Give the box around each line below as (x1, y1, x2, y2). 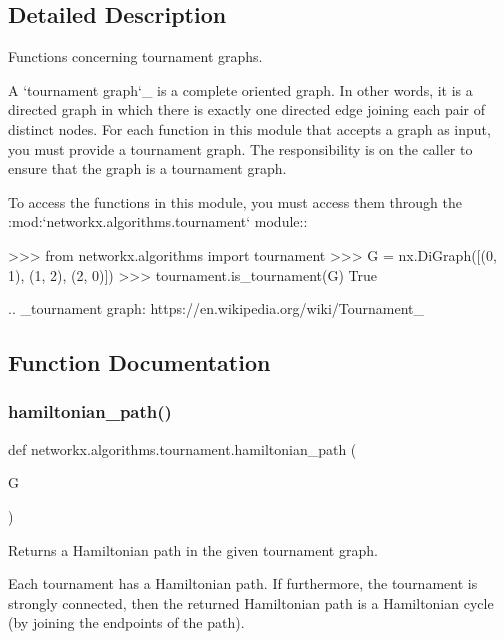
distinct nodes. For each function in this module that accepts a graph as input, (8, 118, 491, 139)
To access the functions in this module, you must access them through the (8, 191, 462, 212)
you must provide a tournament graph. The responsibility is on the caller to (8, 138, 473, 159)
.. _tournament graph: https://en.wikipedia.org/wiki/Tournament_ (8, 298, 425, 319)
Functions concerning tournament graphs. (8, 46, 263, 67)
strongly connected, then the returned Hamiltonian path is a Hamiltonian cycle (8, 592, 494, 613)
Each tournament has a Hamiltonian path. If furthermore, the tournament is (8, 573, 478, 594)
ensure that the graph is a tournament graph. (8, 158, 287, 179)
